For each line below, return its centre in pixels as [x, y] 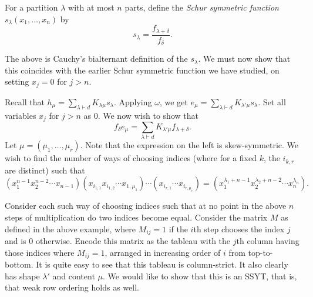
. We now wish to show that [148, 115]
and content [74, 276]
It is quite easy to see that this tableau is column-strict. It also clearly [162, 264]
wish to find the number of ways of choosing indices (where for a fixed [131, 158]
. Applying [133, 101]
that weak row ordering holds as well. [72, 287]
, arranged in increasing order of [163, 252]
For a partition [31, 7]
